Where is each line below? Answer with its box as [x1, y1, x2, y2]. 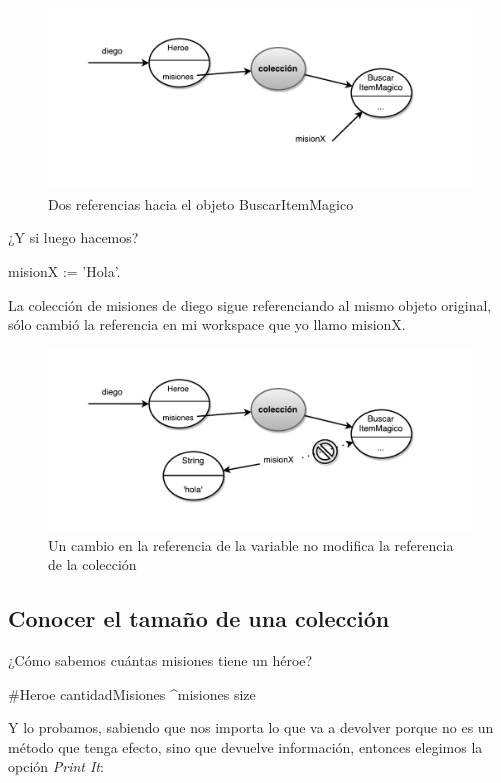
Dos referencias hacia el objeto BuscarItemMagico [48, 193, 354, 214]
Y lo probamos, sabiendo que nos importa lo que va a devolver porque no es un [8, 717, 494, 738]
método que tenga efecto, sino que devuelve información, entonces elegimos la [8, 736, 483, 757]
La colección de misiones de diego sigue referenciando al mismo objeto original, [8, 294, 492, 315]
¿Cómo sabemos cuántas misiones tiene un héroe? [8, 649, 313, 670]
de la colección [48, 554, 137, 575]
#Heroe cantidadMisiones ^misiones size [8, 683, 256, 704]
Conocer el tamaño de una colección [8, 603, 390, 634]
